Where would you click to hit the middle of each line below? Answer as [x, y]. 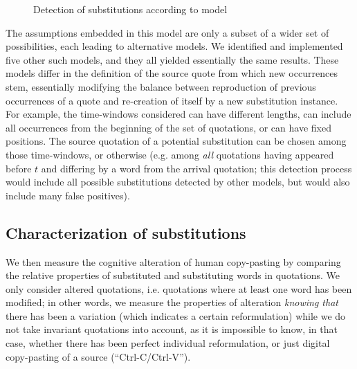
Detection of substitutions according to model [130, 9]
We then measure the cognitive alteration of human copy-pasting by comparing [173, 261]
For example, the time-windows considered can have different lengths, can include [178, 114]
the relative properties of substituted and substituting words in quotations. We [173, 275]
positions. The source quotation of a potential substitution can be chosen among [176, 141]
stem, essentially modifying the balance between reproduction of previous [161, 86]
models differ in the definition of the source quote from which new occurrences [172, 73]
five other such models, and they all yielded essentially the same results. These [172, 59]
